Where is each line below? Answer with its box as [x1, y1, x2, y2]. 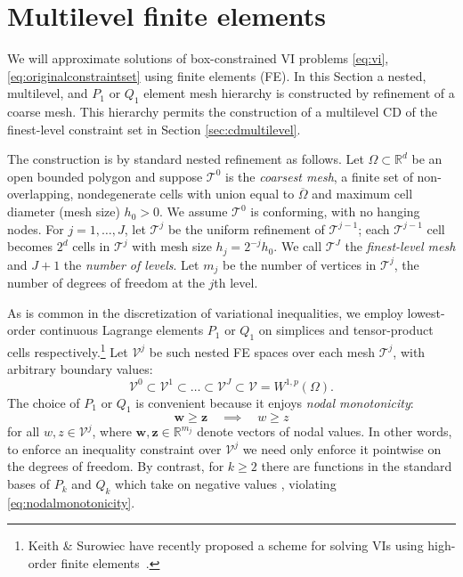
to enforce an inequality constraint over [7, 439, 222, 458]
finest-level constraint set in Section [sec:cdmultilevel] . [7, 119, 301, 138]
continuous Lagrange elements [39, 321, 204, 339]
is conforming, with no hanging [250, 202, 420, 221]
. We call [273, 237, 322, 256]
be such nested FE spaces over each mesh [149, 342, 375, 361]
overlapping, [7, 184, 74, 203]
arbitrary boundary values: [7, 360, 153, 378]
